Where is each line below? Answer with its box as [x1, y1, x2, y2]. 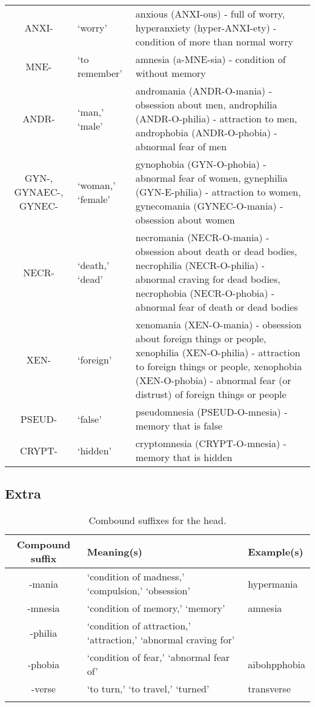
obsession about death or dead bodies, [135, 244, 297, 258]
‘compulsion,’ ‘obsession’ [87, 583, 190, 598]
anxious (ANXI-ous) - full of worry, [135, 7, 285, 21]
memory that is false [135, 419, 223, 433]
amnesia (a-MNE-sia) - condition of [135, 52, 286, 66]
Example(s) [248, 544, 303, 559]
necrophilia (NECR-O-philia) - [135, 258, 265, 272]
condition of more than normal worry [135, 35, 293, 48]
